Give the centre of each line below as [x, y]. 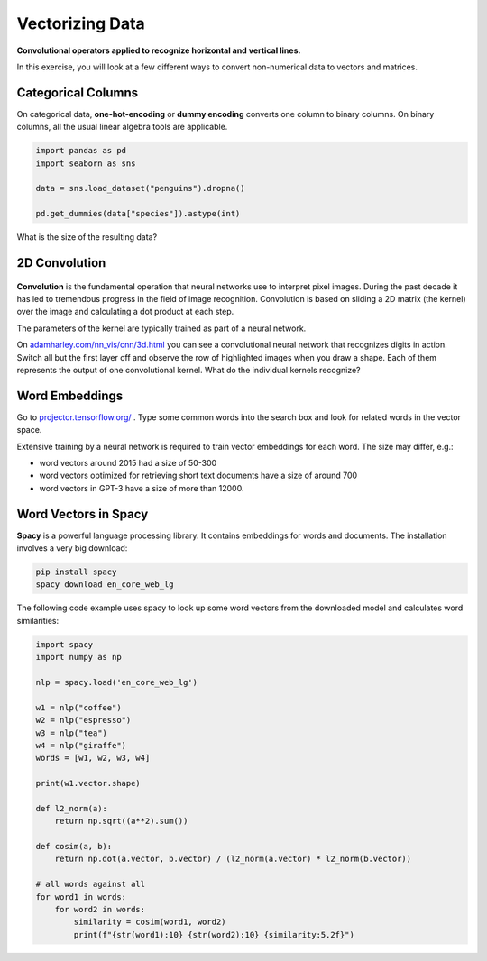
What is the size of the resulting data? [87, 237]
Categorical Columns [78, 92]
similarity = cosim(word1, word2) [150, 922]
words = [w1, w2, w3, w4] [93, 758]
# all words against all [91, 884]
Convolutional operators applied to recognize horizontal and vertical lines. [159, 50]
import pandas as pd [81, 151]
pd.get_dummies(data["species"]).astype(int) [138, 214]
